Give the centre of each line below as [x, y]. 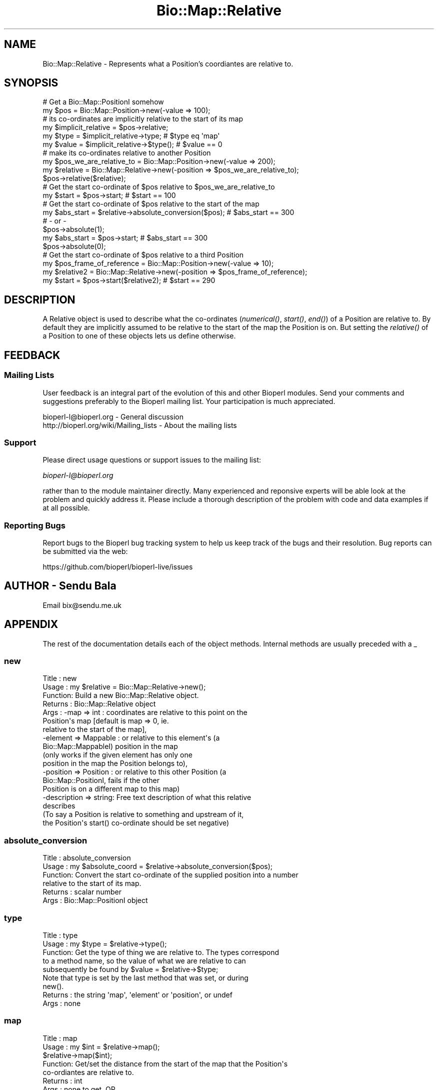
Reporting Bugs [35, 525]
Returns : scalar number [82, 892]
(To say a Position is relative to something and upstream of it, [143, 814]
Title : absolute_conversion [87, 858]
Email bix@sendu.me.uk [82, 605]
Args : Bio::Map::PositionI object [95, 900]
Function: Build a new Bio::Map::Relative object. [121, 695]
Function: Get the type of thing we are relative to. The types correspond [161, 952]
